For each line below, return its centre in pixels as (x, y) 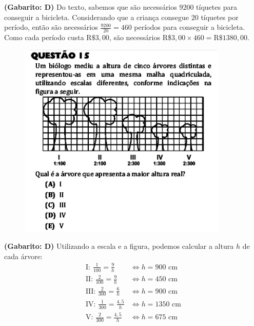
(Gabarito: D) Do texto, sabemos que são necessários (91, 7)
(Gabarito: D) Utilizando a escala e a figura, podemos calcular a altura (119, 246)
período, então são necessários (51, 27)
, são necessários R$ (140, 37)
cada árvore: (23, 256)
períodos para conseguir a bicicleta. (190, 27)
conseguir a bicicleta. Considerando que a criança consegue (97, 17)
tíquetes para (217, 7)
